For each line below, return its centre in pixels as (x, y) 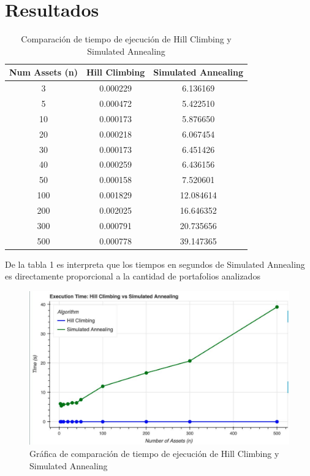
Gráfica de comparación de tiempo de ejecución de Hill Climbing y (154, 453)
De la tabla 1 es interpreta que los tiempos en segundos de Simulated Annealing (155, 264)
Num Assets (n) (44, 72)
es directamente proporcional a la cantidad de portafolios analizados (133, 276)
